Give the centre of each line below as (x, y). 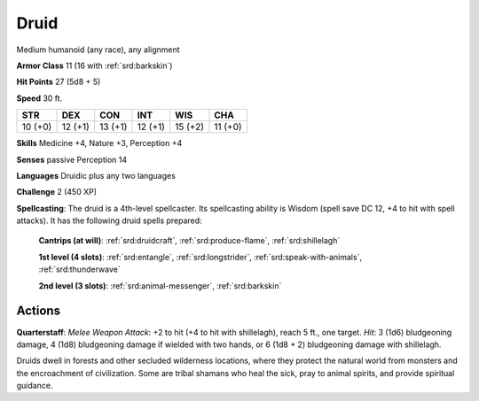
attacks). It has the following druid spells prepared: (110, 220)
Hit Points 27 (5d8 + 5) (59, 82)
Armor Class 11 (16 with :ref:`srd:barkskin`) (94, 66)
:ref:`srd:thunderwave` (79, 269)
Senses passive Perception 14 (72, 159)
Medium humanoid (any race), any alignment (98, 50)
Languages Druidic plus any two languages (96, 175)
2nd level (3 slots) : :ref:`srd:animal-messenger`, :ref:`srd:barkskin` (160, 285)
